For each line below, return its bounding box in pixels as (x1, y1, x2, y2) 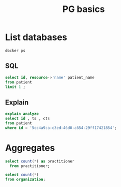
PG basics (62, 3, 105, 15)
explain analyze (5, 111, 39, 116)
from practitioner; (9, 163, 50, 168)
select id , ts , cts (5, 116, 50, 121)
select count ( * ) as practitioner (5, 158, 75, 163)
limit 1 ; (5, 84, 26, 89)
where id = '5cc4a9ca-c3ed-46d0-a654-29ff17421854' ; (5, 125, 117, 130)
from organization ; (5, 177, 46, 182)
